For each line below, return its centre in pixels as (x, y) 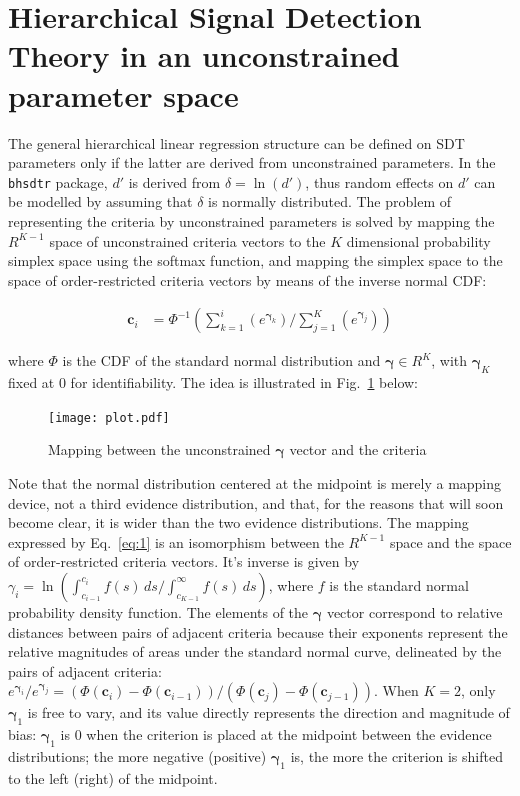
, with (449, 360)
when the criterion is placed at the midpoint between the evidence (289, 734)
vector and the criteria (358, 449)
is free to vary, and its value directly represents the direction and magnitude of (268, 712)
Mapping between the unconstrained (159, 449)
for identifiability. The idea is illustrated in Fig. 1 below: (244, 382)
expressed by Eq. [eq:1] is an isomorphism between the (176, 541)
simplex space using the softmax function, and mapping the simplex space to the (255, 260)
